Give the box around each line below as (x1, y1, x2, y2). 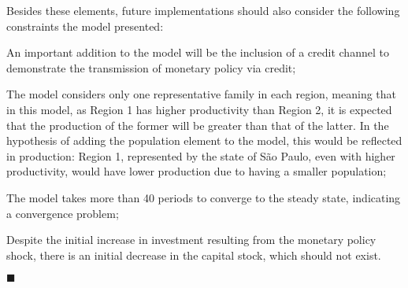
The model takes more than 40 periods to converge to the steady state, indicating (6, 189, 401, 205)
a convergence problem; (6, 205, 119, 221)
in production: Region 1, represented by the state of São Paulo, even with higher (6, 147, 395, 164)
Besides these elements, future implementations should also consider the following (6, 2, 400, 18)
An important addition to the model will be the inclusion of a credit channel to (6, 44, 389, 61)
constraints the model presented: (6, 17, 164, 34)
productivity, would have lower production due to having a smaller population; (6, 163, 387, 179)
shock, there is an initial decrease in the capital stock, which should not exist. (6, 246, 381, 263)
